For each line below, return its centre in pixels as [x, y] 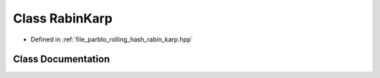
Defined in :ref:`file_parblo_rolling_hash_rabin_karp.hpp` [112, 39]
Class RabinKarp [63, 18]
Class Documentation [62, 59]
